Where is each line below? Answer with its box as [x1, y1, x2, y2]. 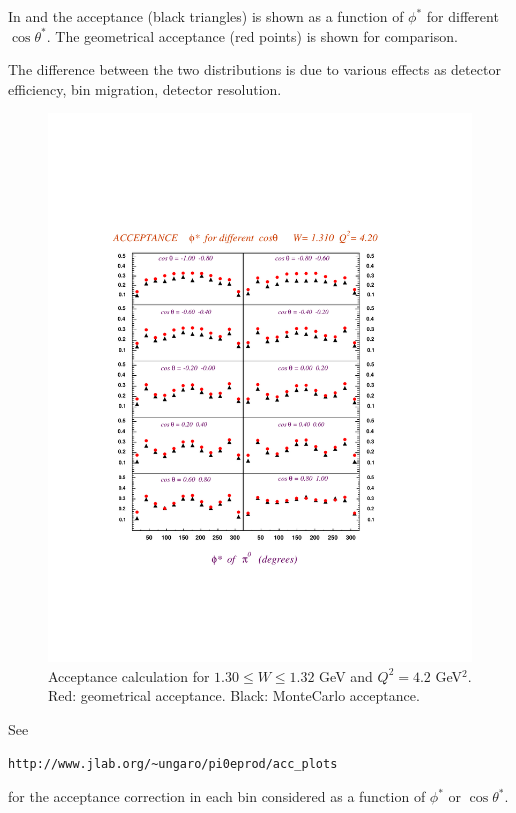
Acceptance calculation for [48, 665, 210, 686]
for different [426, 6, 499, 26]
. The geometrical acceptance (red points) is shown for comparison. [46, 25, 458, 46]
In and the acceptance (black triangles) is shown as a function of [8, 6, 404, 26]
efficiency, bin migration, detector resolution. [8, 78, 282, 99]
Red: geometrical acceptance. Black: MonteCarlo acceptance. [48, 685, 420, 706]
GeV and [319, 665, 373, 686]
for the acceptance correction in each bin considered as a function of [8, 786, 426, 807]
